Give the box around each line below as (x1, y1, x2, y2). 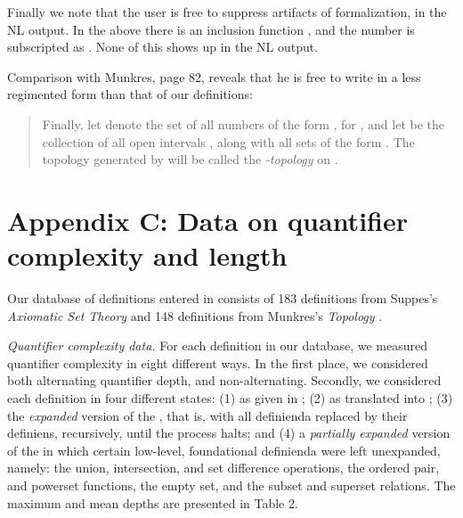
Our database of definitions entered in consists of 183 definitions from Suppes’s (7, 289, 438, 308)
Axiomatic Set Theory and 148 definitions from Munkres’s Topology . (7, 306, 383, 325)
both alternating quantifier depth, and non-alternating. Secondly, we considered (7, 371, 442, 390)
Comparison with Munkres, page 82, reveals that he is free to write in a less (7, 67, 421, 86)
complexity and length (7, 237, 288, 274)
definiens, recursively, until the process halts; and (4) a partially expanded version (7, 423, 451, 442)
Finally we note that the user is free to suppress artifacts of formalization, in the (7, 3, 447, 21)
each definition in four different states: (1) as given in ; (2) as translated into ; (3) (7, 389, 453, 407)
